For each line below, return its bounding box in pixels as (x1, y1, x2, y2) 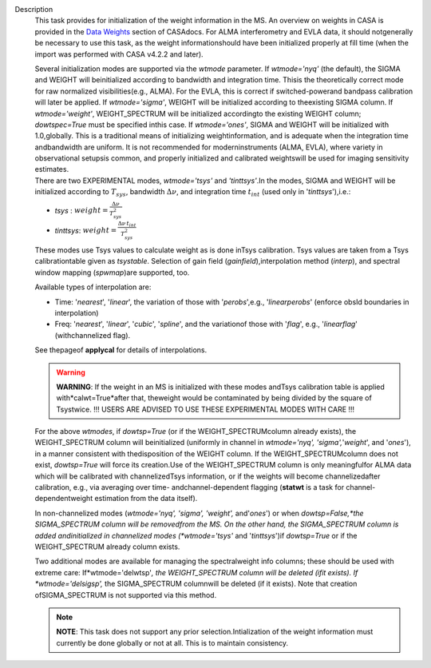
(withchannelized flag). (54, 330, 131, 340)
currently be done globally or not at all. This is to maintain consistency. (56, 638, 289, 647)
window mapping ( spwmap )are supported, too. (34, 268, 190, 277)
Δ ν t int (117, 220, 136, 228)
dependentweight (34, 494, 93, 503)
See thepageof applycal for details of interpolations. (34, 345, 208, 355)
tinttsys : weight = (54, 225, 117, 235)
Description (14, 5, 53, 14)
